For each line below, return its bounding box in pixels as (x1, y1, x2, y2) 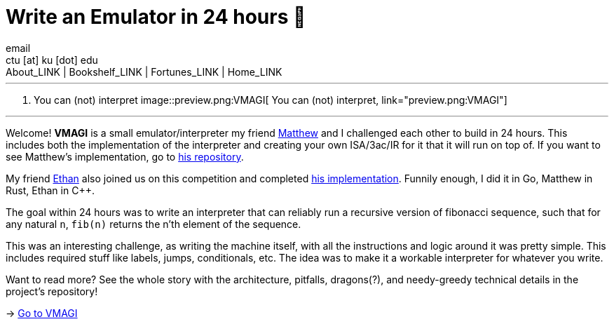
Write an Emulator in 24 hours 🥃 (6, 5, 306, 29)
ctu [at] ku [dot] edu (6, 53, 98, 66)
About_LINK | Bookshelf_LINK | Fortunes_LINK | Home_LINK (6, 65, 282, 78)
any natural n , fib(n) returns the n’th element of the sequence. (6, 217, 301, 230)
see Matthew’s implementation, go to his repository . (6, 150, 244, 163)
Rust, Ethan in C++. (6, 184, 95, 196)
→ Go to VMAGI (6, 306, 78, 319)
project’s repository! (6, 285, 98, 297)
